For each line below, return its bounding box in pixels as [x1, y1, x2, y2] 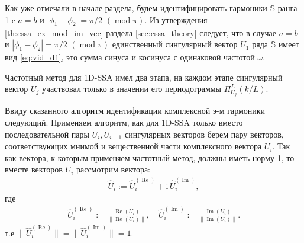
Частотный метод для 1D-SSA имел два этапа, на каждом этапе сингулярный [5, 71, 283, 83]
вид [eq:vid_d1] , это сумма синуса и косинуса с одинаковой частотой [5, 51, 255, 63]
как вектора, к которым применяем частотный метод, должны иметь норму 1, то [5, 151, 295, 164]
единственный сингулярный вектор [112, 38, 238, 50]
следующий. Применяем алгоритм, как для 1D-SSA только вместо [5, 116, 243, 129]
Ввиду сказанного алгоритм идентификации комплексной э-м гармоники [5, 104, 266, 117]
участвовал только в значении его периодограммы [42, 82, 222, 95]
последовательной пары [5, 127, 89, 140]
